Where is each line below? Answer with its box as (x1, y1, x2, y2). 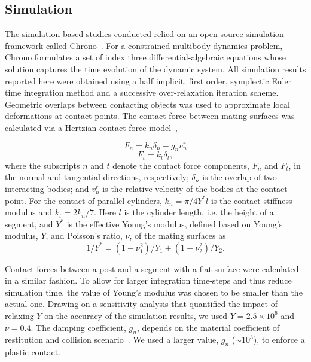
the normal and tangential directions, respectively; (5, 171, 189, 183)
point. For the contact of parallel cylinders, (5, 194, 162, 206)
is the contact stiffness (211, 194, 292, 206)
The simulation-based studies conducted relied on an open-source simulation (5, 28, 284, 40)
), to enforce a (253, 333, 305, 346)
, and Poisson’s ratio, (45, 229, 123, 242)
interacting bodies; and (5, 182, 89, 195)
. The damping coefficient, (31, 321, 126, 333)
